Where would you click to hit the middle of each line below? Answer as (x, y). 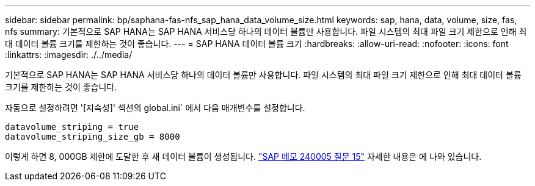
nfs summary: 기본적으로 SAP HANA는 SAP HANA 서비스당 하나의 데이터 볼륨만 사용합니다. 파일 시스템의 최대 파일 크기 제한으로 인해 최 (266, 31)
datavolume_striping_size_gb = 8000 (93, 137)
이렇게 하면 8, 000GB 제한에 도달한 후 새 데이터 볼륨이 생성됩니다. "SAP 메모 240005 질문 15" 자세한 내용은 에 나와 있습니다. (243, 156)
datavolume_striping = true (72, 127)
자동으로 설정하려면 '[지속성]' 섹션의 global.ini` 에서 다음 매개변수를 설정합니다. (155, 108)
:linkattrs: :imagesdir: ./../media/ (69, 55)
